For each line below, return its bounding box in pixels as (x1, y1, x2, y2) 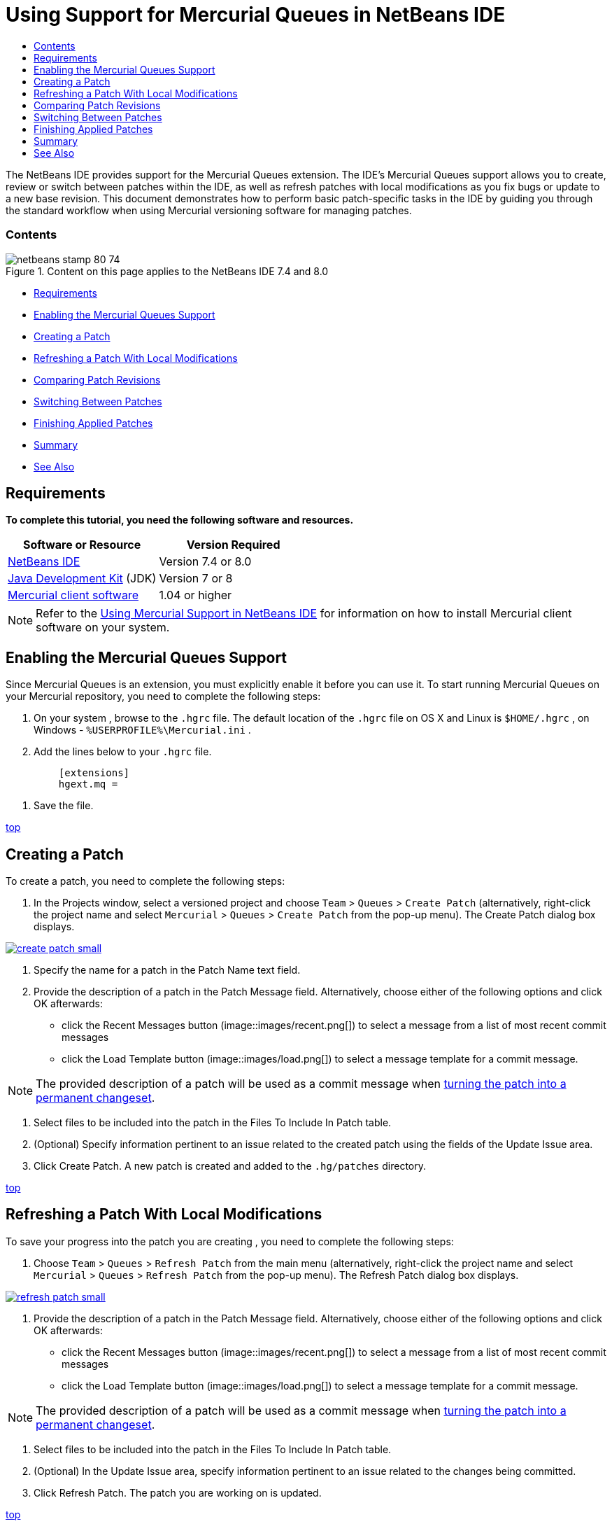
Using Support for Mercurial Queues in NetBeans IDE (6, 3, 506, 27)
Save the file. (34, 799, 94, 812)
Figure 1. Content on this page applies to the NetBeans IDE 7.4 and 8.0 (6, 265, 329, 277)
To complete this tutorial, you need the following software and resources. (6, 514, 354, 526)
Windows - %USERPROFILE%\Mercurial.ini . (34, 724, 251, 736)
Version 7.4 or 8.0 (159, 554, 252, 569)
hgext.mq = (58, 778, 118, 790)
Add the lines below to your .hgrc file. (34, 745, 212, 758)
